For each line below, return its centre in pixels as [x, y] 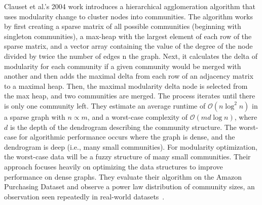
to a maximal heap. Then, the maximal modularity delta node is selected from [126, 86]
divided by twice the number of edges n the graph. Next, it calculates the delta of [131, 56]
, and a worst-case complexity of [138, 116]
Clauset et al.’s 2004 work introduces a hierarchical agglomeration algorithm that [130, 6]
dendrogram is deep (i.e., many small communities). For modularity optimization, [131, 146]
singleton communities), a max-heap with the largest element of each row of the [128, 36]
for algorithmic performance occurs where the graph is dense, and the [127, 137]
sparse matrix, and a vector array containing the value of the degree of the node [128, 46]
